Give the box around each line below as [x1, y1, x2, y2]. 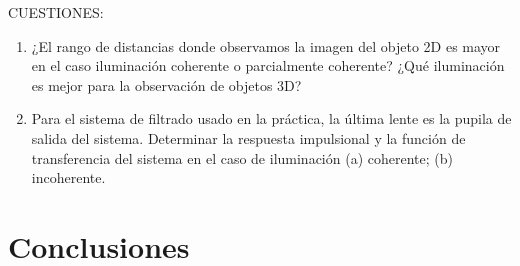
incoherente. [31, 167, 106, 188]
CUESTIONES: [8, 2, 104, 22]
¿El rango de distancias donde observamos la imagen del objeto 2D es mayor [31, 35, 501, 56]
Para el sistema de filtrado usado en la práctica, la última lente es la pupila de [31, 108, 512, 129]
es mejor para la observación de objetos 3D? [31, 74, 302, 95]
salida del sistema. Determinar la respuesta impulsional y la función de [31, 127, 466, 148]
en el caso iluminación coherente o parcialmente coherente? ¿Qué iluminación [31, 55, 505, 76]
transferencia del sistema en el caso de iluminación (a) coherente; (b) [31, 147, 453, 168]
